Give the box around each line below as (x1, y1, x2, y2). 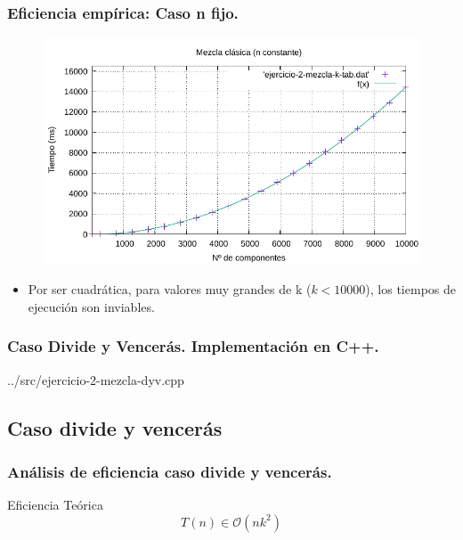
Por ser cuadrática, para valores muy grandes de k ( (28, 280, 312, 299)
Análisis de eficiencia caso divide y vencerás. (7, 460, 332, 482)
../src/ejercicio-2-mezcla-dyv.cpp (7, 370, 184, 389)
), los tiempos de (365, 280, 456, 299)
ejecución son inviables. (28, 297, 155, 315)
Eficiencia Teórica (7, 495, 103, 514)
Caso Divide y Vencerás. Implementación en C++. (7, 335, 379, 357)
